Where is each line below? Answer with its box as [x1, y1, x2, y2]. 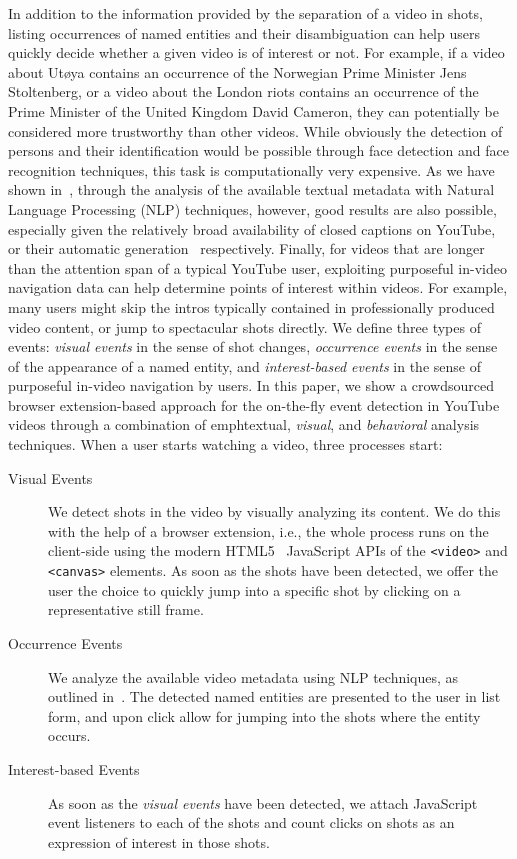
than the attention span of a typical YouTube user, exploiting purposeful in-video [8, 257, 507, 278]
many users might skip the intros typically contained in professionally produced [8, 296, 495, 317]
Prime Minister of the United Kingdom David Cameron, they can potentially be [8, 100, 500, 121]
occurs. [48, 725, 91, 746]
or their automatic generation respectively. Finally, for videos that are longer [8, 238, 485, 259]
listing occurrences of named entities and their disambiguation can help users [8, 22, 480, 43]
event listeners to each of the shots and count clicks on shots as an [48, 812, 455, 833]
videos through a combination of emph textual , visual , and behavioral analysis [8, 414, 480, 435]
